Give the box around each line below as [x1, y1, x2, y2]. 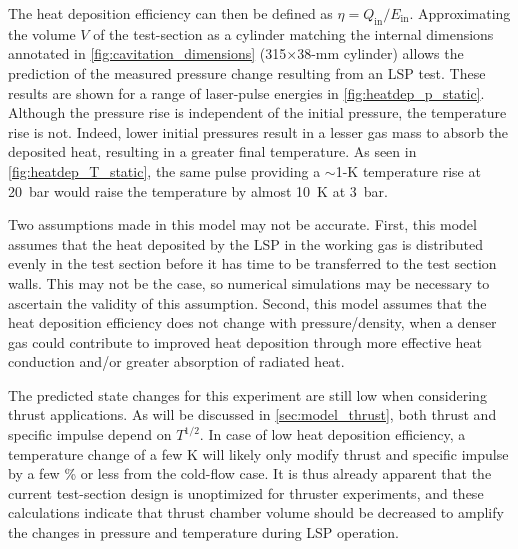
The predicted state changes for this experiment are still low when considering [8, 384, 487, 405]
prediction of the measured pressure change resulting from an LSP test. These [8, 62, 486, 83]
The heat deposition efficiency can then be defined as [8, 3, 333, 23]
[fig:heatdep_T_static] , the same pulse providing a [8, 160, 321, 181]
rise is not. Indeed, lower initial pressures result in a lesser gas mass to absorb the [8, 121, 509, 142]
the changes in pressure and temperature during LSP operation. [8, 522, 399, 543]
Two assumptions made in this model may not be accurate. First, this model [8, 214, 477, 235]
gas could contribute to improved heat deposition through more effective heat [8, 331, 482, 352]
